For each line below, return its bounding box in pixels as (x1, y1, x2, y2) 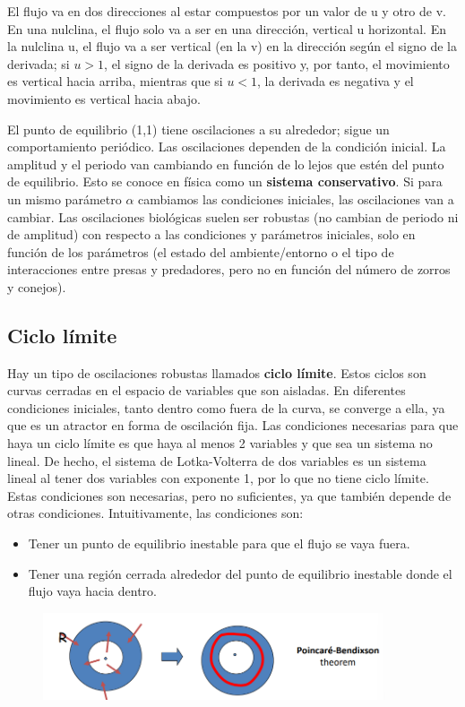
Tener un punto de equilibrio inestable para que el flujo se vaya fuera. (28, 534, 410, 553)
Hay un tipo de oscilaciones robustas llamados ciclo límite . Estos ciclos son (7, 363, 426, 382)
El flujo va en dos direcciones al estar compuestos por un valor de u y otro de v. (7, 2, 446, 20)
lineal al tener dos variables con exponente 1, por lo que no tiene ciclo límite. (7, 469, 429, 487)
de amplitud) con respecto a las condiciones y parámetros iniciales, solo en (7, 225, 416, 244)
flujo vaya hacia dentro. (28, 582, 157, 600)
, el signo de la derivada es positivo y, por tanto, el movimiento (104, 54, 450, 73)
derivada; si (7, 54, 70, 73)
